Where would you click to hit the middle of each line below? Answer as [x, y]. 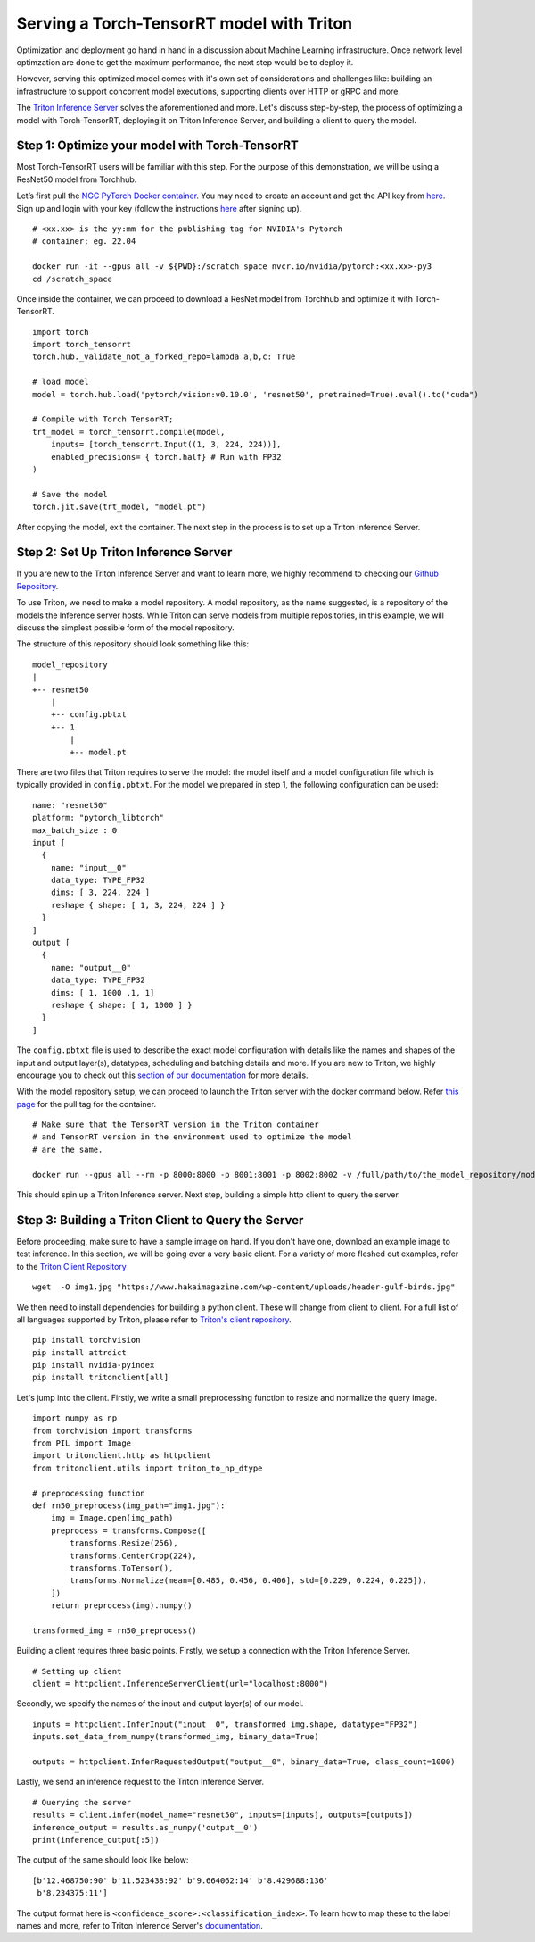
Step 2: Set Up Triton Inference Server [124, 552]
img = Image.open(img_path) [112, 1518]
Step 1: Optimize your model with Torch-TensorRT [157, 146]
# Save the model [70, 494]
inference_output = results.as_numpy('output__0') [145, 1827]
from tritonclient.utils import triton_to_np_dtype [148, 1468]
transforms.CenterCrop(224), [134, 1555]
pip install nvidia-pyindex [94, 1365]
